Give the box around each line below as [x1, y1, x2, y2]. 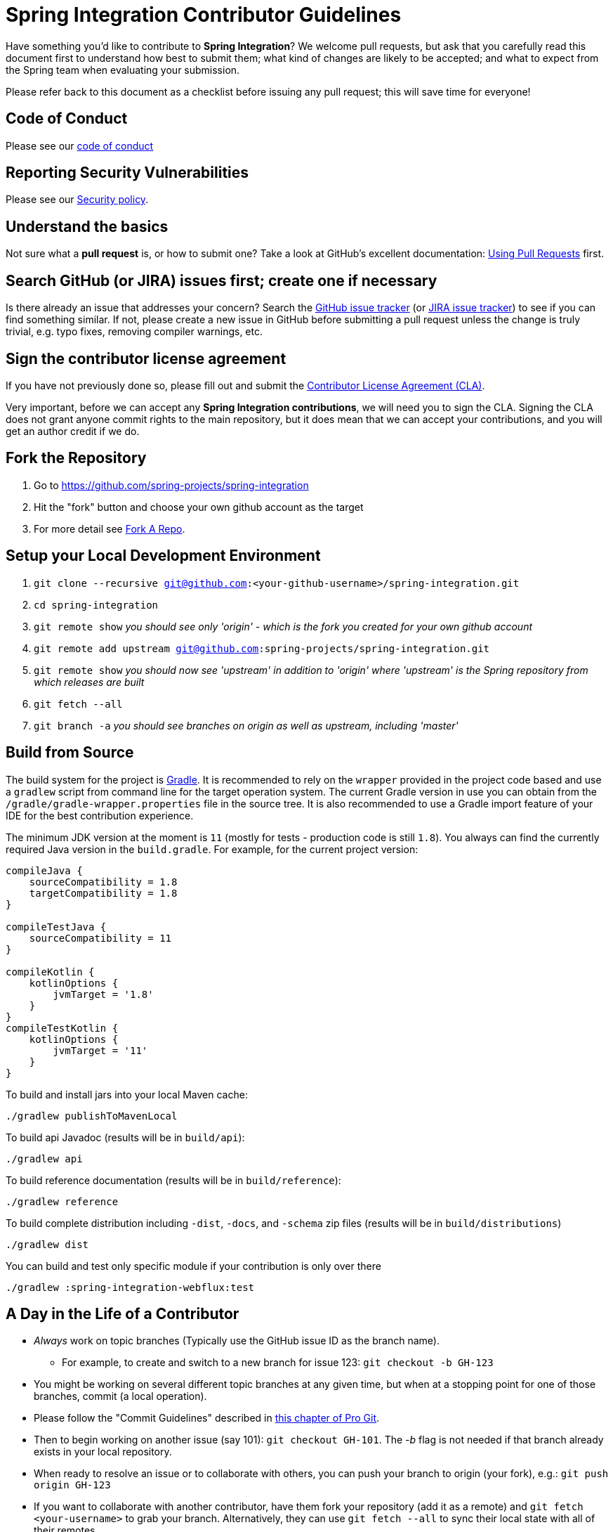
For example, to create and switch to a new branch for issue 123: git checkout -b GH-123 [62, 1356, 494, 1369]
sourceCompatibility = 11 [29, 932, 172, 944]
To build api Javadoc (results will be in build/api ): [6, 1131, 245, 1143]
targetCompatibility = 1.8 [29, 887, 178, 899]
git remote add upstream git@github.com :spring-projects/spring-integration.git [34, 642, 490, 654]
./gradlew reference [6, 1195, 119, 1207]
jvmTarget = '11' [53, 1044, 148, 1056]
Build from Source [6, 744, 134, 762]
